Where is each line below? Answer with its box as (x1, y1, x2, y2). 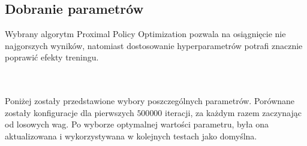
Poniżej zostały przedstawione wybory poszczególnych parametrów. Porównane (5, 95, 295, 107)
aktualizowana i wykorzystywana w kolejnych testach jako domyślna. (5, 129, 257, 142)
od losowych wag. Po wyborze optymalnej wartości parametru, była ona (5, 118, 269, 130)
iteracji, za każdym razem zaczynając (165, 106, 302, 118)
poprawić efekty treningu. (5, 51, 99, 63)
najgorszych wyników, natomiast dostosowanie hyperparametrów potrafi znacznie (5, 39, 303, 51)
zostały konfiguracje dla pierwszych (5, 106, 134, 118)
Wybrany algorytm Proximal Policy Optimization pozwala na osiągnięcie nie (5, 28, 286, 40)
